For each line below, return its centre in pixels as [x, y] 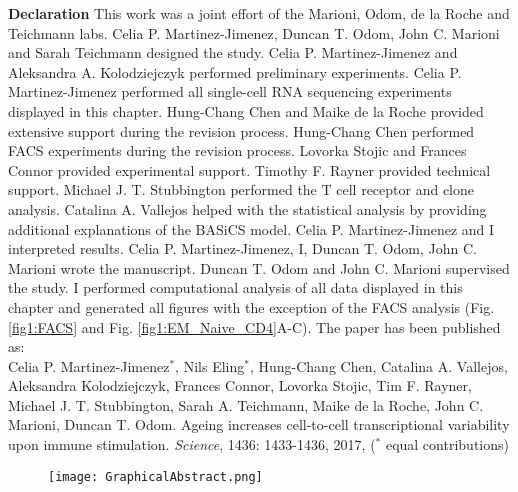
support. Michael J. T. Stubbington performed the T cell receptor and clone [241, 189]
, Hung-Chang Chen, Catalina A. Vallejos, [378, 365]
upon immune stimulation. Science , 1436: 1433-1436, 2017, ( [192, 444]
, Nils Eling [210, 365]
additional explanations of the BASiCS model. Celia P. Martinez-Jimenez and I [251, 228]
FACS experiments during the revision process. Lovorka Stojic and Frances [237, 150]
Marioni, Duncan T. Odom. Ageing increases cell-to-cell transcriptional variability [259, 424]
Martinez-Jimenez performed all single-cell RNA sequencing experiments [230, 91]
